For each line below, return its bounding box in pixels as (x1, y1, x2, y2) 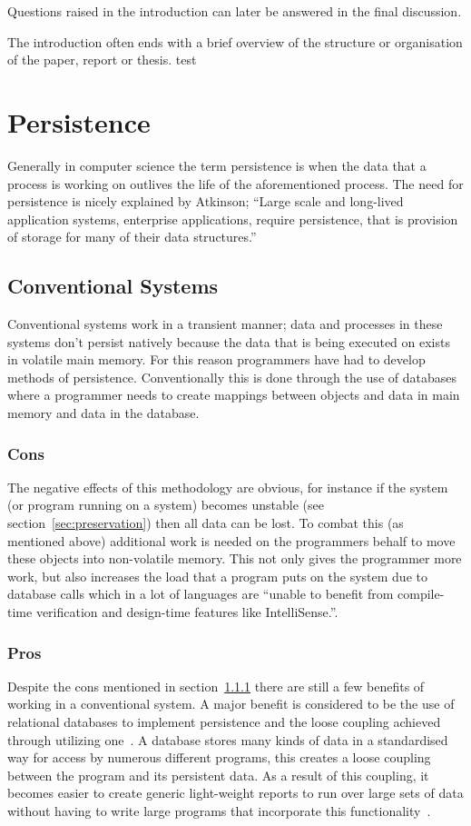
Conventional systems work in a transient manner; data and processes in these (7, 314, 443, 333)
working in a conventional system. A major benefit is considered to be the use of (7, 694, 455, 713)
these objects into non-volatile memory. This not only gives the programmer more (7, 549, 462, 568)
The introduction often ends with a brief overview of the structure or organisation (7, 32, 463, 51)
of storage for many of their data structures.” (7, 227, 257, 246)
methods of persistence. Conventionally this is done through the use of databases (7, 367, 456, 386)
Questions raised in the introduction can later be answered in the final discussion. (7, 2, 462, 20)
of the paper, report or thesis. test (7, 50, 197, 69)
